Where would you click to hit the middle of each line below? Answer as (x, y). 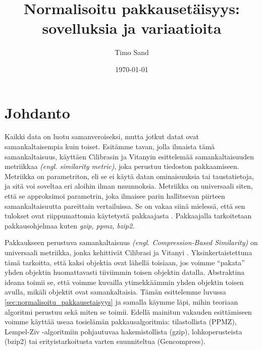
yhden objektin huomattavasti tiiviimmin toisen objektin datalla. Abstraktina (125, 272)
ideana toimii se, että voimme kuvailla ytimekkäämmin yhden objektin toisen (124, 282)
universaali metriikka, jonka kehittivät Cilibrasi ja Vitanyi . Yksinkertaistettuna (128, 252)
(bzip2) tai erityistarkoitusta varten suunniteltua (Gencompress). (105, 341)
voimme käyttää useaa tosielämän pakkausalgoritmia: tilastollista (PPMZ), (121, 322)
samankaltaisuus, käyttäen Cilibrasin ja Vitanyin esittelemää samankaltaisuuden (129, 156)
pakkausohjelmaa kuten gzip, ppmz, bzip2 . (70, 225)
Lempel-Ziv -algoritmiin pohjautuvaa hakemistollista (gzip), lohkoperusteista (123, 331)
